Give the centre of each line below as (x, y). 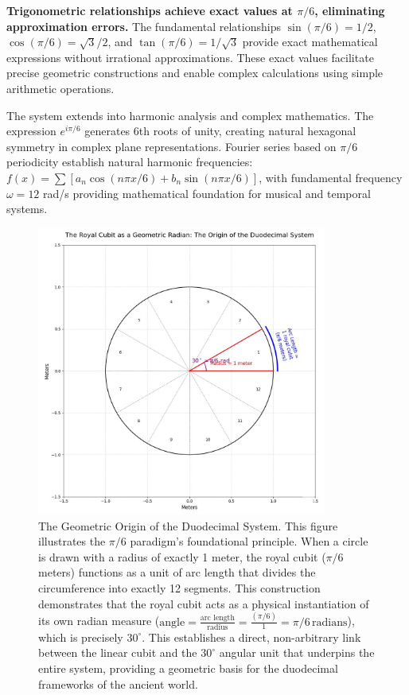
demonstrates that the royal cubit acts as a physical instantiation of (204, 603)
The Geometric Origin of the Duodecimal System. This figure (188, 525)
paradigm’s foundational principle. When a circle (249, 541)
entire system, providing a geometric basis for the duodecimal (188, 668)
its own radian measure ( (99, 621)
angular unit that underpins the (297, 652)
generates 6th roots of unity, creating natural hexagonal (220, 131)
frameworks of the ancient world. (118, 683)
